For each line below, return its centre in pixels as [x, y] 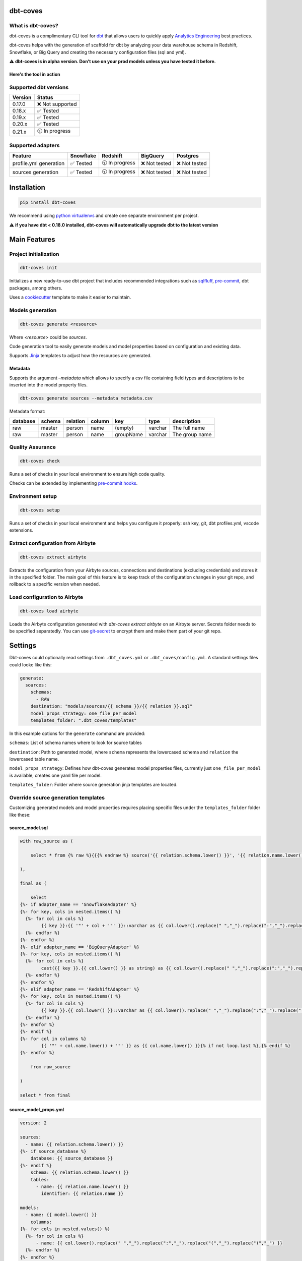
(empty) [124, 428]
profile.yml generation [39, 163]
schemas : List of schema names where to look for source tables [75, 743]
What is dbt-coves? [34, 26]
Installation [27, 187]
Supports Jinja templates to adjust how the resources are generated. [81, 356]
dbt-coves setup [40, 510]
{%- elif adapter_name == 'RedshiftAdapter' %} [80, 989]
